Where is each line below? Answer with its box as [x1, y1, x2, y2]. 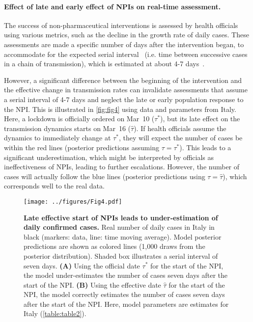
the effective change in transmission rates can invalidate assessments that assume [4, 84, 248, 95]
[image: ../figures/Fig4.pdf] [24, 198, 122, 205]
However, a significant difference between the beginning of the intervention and [4, 75, 242, 85]
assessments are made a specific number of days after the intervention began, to [4, 39, 244, 49]
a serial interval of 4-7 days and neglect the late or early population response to [4, 94, 244, 104]
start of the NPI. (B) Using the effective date [24, 279, 161, 290]
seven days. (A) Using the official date [24, 260, 140, 270]
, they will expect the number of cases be [118, 133, 243, 143]
